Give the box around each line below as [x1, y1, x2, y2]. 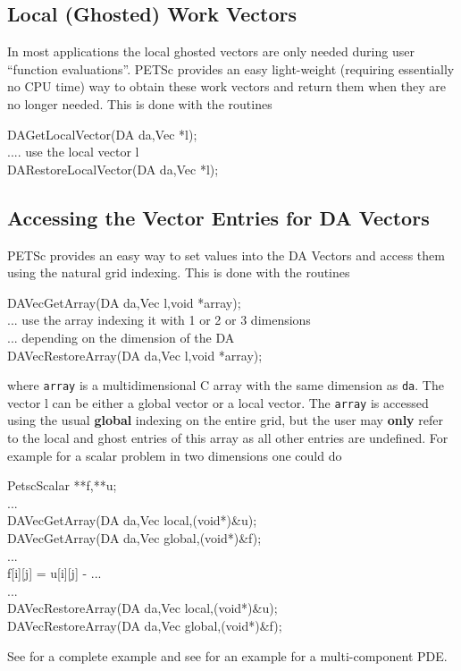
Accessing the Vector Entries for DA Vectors [7, 203, 430, 231]
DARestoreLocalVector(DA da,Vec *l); [7, 159, 219, 178]
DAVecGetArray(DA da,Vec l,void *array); [7, 293, 241, 311]
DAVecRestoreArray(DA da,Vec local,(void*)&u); [7, 599, 278, 617]
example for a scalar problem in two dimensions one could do [7, 446, 342, 464]
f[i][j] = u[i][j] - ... [7, 564, 102, 582]
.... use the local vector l [7, 142, 139, 161]
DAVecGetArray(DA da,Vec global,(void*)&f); [7, 529, 262, 547]
